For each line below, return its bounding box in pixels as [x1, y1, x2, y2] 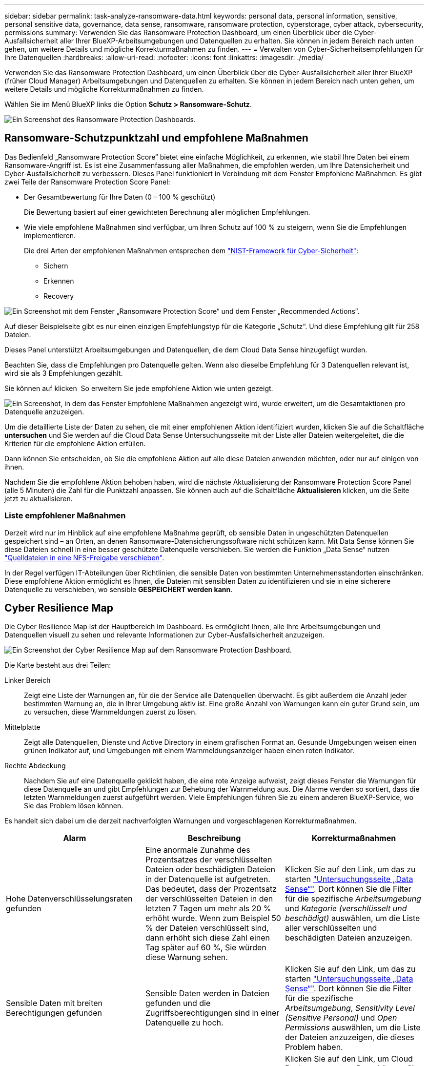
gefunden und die [145, 998, 211, 1008]
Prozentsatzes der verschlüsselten [145, 855, 272, 865]
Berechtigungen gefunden [6, 1008, 102, 1018]
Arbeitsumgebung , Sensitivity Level [285, 1003, 415, 1013]
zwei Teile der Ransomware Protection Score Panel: [4, 177, 170, 186]
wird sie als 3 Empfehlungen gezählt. [4, 369, 123, 377]
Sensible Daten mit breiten [6, 998, 102, 1008]
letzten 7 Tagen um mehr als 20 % [145, 903, 271, 914]
